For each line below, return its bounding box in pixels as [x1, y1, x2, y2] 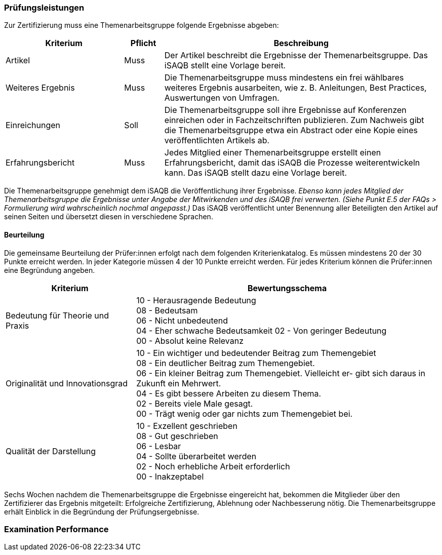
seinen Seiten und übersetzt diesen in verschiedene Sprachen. [4, 212, 213, 221]
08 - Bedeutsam [136, 305, 198, 315]
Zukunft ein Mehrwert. [136, 378, 221, 388]
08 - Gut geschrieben [136, 430, 218, 441]
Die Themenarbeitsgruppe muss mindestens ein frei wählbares [164, 72, 404, 83]
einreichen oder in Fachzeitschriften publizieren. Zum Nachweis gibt [164, 115, 424, 126]
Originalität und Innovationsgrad [6, 378, 128, 388]
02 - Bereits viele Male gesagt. [136, 398, 253, 409]
